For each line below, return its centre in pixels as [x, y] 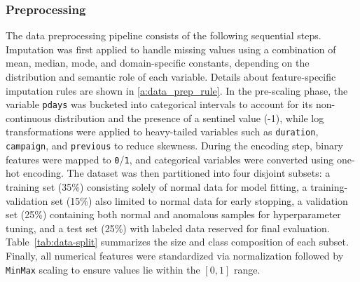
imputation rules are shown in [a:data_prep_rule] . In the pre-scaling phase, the [177, 90]
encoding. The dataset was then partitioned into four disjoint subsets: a [176, 173]
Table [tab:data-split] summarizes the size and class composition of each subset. [177, 242]
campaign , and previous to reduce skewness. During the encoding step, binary [174, 146]
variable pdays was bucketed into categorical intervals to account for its [159, 104]
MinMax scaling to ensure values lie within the [103, 269]
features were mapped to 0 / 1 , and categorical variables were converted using [170, 159]
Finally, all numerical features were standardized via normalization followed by [175, 255]
